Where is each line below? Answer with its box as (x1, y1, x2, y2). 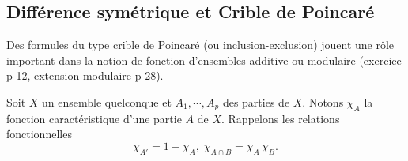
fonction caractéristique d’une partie (6, 110, 182, 126)
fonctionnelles (6, 125, 72, 142)
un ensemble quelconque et (42, 93, 172, 110)
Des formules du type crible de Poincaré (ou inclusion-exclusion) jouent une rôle (6, 36, 395, 53)
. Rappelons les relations (221, 110, 340, 126)
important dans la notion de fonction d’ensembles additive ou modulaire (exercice (6, 51, 402, 68)
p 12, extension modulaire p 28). (6, 67, 164, 84)
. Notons (302, 93, 344, 110)
